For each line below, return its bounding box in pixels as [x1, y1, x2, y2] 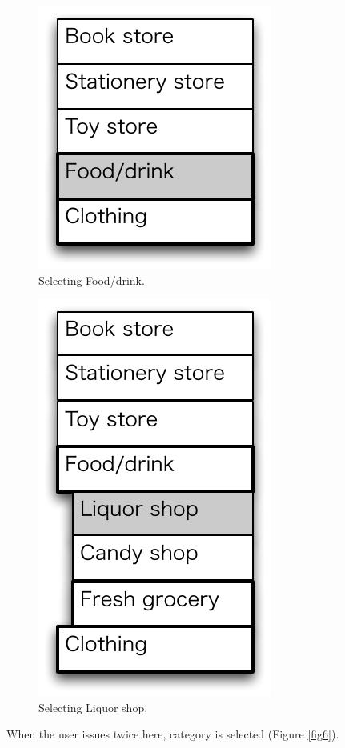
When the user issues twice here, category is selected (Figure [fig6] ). [6, 726, 339, 742]
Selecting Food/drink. [38, 271, 145, 288]
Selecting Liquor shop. [38, 698, 148, 715]
